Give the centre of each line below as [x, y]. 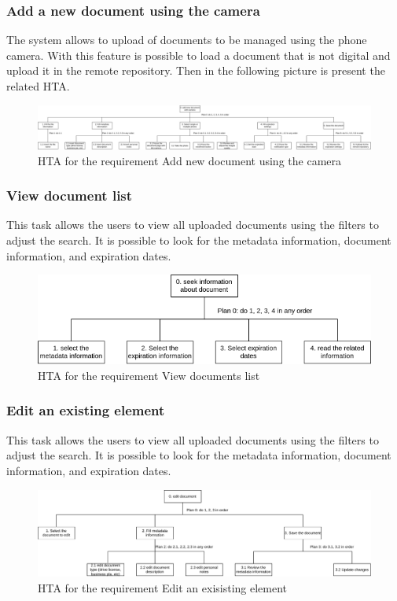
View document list [70, 195]
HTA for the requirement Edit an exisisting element [163, 587]
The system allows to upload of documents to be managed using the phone [187, 40]
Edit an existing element [86, 410]
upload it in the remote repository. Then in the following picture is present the [196, 70]
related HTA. [38, 86]
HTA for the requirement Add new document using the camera [189, 160]
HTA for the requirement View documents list [149, 375]
